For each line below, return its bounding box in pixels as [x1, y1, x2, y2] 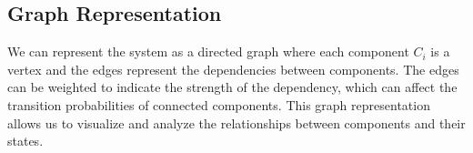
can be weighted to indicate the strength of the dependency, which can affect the [7, 77, 458, 97]
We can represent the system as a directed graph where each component [7, 42, 409, 61]
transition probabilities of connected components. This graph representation [7, 95, 430, 114]
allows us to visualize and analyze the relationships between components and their [7, 113, 466, 132]
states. [7, 131, 44, 150]
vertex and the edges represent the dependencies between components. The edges [7, 59, 459, 78]
